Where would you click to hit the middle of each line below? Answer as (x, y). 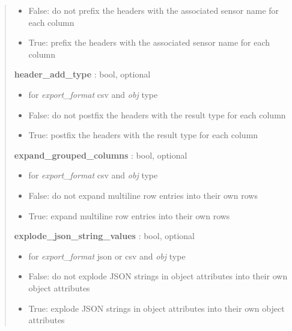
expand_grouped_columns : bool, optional (101, 155)
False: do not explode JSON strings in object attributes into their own (158, 276)
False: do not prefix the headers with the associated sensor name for (154, 10)
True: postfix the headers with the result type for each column (143, 135)
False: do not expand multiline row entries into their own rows (143, 195)
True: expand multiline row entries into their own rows (129, 215)
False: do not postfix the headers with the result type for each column (157, 114)
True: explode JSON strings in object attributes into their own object (157, 308)
